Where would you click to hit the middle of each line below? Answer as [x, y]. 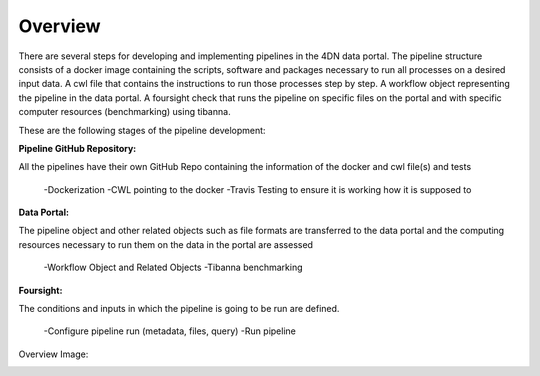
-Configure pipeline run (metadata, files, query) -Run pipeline [170, 331]
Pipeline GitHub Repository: [77, 148]
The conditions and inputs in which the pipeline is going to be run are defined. [179, 309]
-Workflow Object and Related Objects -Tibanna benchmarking [173, 267]
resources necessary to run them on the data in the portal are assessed [166, 244]
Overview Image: [53, 354]
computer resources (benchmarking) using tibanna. [124, 112]
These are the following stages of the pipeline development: [142, 130]
